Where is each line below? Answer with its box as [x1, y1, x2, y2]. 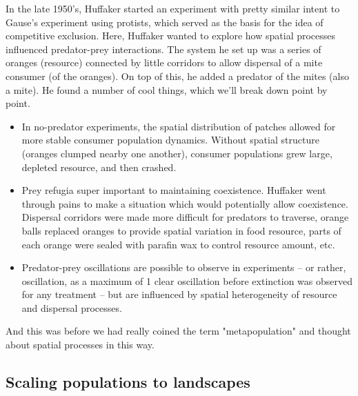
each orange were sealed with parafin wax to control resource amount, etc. [21, 237, 335, 251]
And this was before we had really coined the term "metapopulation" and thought [6, 324, 351, 338]
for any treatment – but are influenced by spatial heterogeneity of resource [21, 287, 337, 301]
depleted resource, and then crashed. [21, 159, 177, 174]
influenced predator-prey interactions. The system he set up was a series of [6, 41, 321, 56]
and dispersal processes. [21, 300, 122, 315]
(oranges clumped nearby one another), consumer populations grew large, [21, 146, 332, 160]
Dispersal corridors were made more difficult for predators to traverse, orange [21, 210, 349, 224]
